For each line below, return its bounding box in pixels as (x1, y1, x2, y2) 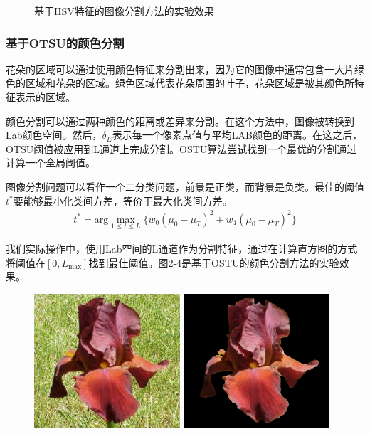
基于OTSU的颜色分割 (6, 33, 125, 51)
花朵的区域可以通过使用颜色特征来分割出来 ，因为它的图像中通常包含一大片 (6, 61, 354, 76)
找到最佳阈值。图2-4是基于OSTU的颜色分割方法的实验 (88, 255, 339, 270)
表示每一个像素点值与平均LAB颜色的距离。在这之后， (112, 127, 362, 142)
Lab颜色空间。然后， (6, 127, 102, 142)
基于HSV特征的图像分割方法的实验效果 (34, 4, 214, 18)
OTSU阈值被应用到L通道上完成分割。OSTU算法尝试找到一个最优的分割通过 (6, 141, 357, 156)
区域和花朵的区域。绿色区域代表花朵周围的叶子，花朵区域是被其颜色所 (25, 75, 354, 90)
